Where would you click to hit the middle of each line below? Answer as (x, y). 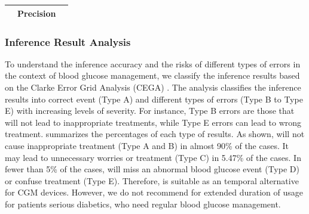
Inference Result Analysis (68, 41)
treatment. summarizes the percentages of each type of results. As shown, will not (155, 134)
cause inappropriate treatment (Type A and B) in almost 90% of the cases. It (147, 145)
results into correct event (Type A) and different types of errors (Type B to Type (154, 99)
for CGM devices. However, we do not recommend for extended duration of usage (154, 192)
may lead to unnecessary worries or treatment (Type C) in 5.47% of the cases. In (153, 157)
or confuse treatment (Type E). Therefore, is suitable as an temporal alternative (152, 180)
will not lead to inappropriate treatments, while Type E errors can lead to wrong (153, 122)
